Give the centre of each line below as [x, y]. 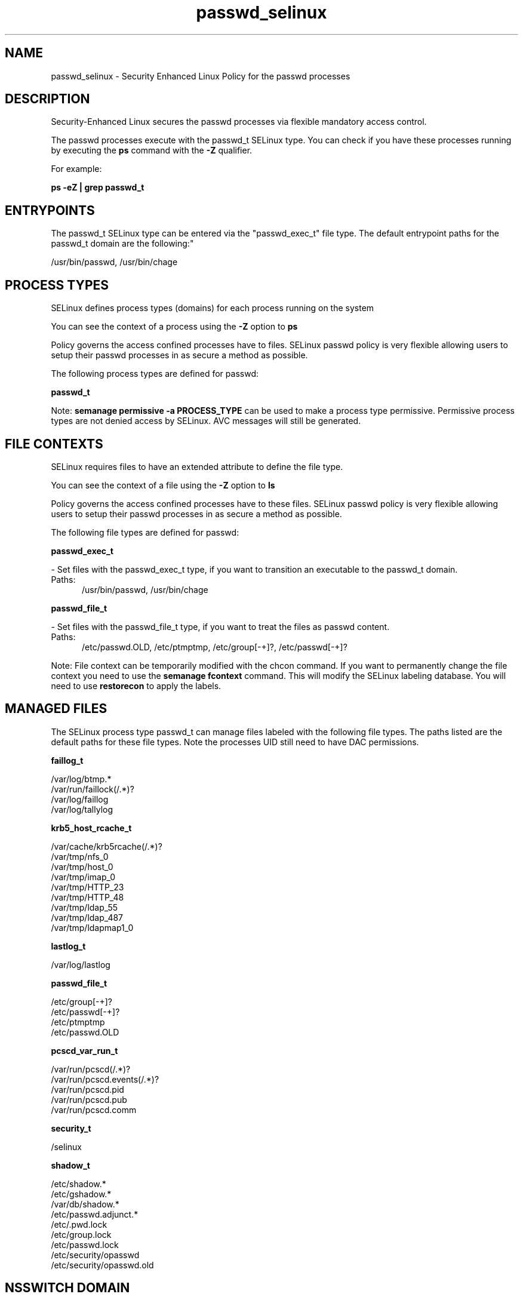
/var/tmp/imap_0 [83, 877]
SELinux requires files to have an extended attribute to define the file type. [197, 466]
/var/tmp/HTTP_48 [87, 897]
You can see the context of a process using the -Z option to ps [174, 327]
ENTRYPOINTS [50, 210]
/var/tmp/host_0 [82, 866]
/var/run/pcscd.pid [87, 1089]
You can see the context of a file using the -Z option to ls [163, 485]
